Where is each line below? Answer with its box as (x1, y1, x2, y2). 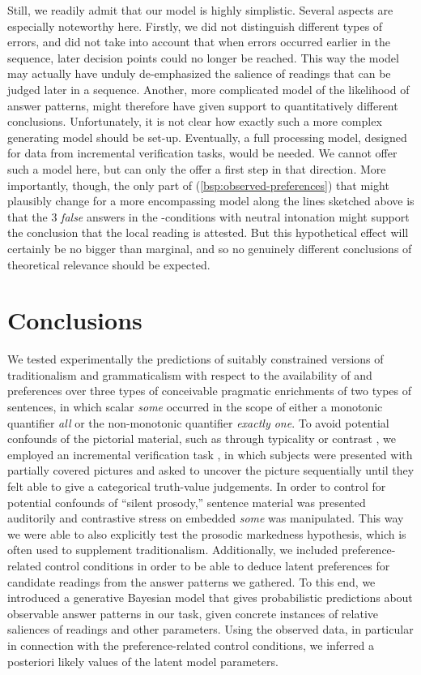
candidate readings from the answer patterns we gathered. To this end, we (7, 573, 376, 590)
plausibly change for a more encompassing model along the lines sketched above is (7, 192, 415, 209)
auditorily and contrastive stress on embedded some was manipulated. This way (7, 509, 404, 527)
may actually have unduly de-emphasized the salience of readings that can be (7, 65, 391, 82)
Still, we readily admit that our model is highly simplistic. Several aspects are (7, 2, 393, 18)
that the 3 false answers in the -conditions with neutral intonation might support (7, 208, 410, 225)
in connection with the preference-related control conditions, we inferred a (7, 636, 374, 653)
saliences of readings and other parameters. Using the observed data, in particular (7, 621, 414, 638)
